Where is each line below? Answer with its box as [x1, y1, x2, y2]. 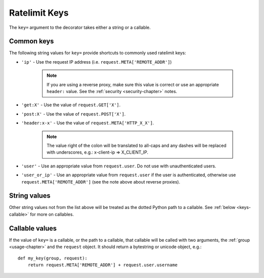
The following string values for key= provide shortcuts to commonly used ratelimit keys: [9, 50, 186, 56]
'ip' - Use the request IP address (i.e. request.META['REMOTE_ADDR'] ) [21, 59, 172, 65]
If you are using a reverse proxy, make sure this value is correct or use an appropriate [46, 81, 220, 88]
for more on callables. [30, 211, 74, 217]
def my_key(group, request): [18, 255, 88, 261]
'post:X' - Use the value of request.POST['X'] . [21, 111, 126, 117]
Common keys [9, 37, 54, 46]
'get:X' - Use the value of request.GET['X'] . [21, 102, 121, 108]
